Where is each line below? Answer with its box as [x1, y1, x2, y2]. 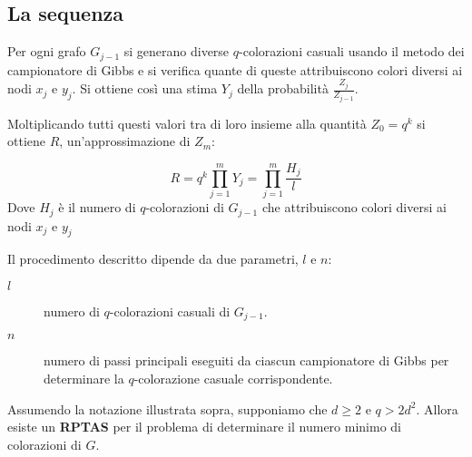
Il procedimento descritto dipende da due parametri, [7, 249, 299, 268]
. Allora [416, 399, 458, 418]
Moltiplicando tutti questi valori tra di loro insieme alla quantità [7, 113, 367, 132]
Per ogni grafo [7, 42, 86, 61]
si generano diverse [123, 42, 230, 61]
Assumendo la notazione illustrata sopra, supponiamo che [7, 399, 328, 418]
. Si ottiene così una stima [72, 79, 218, 98]
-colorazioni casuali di [109, 301, 231, 320]
